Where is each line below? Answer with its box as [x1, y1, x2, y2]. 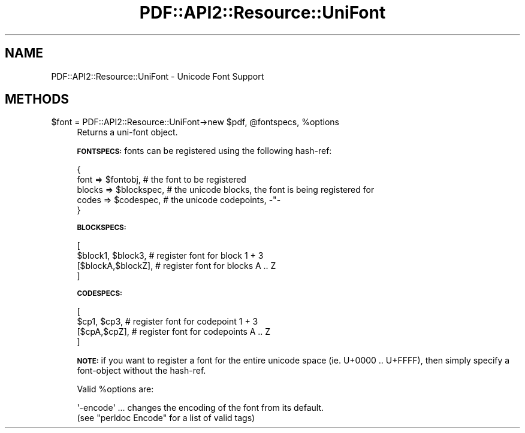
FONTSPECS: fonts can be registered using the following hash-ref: [77, 146, 332, 156]
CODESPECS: [77, 289, 122, 298]
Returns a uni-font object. [77, 127, 178, 138]
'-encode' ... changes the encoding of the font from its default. [77, 402, 324, 413]
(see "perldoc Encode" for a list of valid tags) [77, 413, 255, 423]
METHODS [5, 92, 70, 107]
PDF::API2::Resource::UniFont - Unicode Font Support [51, 71, 264, 81]
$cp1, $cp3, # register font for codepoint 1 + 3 [77, 316, 258, 327]
